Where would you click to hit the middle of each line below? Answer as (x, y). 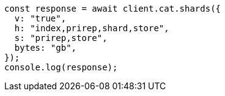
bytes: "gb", (46, 48)
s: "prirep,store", (61, 38)
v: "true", (40, 18)
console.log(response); (61, 67)
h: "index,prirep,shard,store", (92, 28)
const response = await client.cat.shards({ (113, 9)
